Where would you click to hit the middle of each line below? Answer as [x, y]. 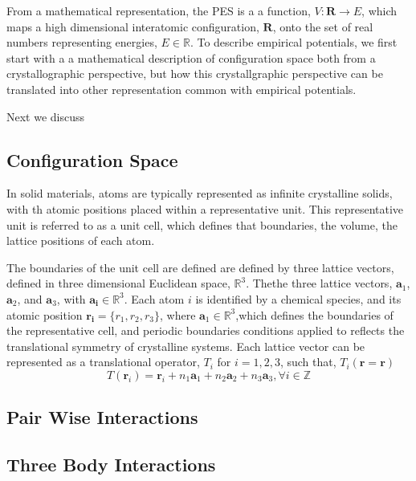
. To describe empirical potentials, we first [294, 42]
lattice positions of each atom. [81, 240]
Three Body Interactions [111, 465]
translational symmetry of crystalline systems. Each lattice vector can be [186, 346]
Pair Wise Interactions [102, 417]
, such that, [308, 362]
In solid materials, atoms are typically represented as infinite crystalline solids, [200, 193]
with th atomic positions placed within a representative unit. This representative [205, 208]
